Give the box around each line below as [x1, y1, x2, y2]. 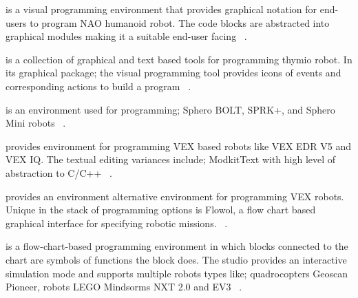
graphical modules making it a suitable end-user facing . [6, 29, 247, 43]
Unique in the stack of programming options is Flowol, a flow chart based [6, 202, 316, 217]
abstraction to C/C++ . [6, 165, 112, 180]
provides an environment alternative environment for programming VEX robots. [6, 189, 344, 203]
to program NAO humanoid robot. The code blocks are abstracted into [30, 15, 330, 30]
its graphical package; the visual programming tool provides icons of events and [6, 65, 341, 80]
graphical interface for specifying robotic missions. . [6, 215, 228, 230]
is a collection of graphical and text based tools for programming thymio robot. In [6, 52, 352, 66]
